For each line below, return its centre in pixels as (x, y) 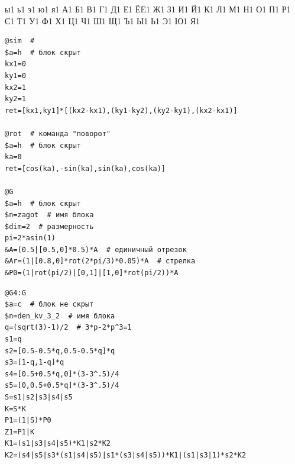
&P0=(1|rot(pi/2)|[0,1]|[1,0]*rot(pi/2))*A (92, 273)
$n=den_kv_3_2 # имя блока (60, 316)
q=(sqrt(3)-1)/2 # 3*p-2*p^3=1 (68, 328)
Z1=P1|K (20, 432)
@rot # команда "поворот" (58, 133)
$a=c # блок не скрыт (49, 304)
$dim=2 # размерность (49, 226)
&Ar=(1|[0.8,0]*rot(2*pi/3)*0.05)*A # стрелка (100, 261)
